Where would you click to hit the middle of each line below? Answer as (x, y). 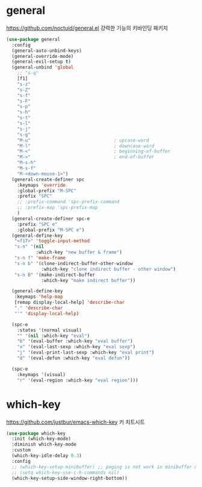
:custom (21, 450)
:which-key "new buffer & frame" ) (79, 253)
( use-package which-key (36, 433)
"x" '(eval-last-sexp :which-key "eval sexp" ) (76, 347)
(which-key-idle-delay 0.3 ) (47, 456)
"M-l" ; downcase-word (86, 146)
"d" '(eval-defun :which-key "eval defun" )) (74, 358)
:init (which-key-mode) (41, 439)
